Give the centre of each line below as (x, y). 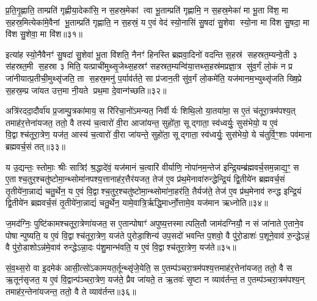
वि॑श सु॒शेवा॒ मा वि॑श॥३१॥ (44, 34)
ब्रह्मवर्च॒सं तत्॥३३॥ (35, 146)
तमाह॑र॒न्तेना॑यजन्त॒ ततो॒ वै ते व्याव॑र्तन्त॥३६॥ (71, 291)
